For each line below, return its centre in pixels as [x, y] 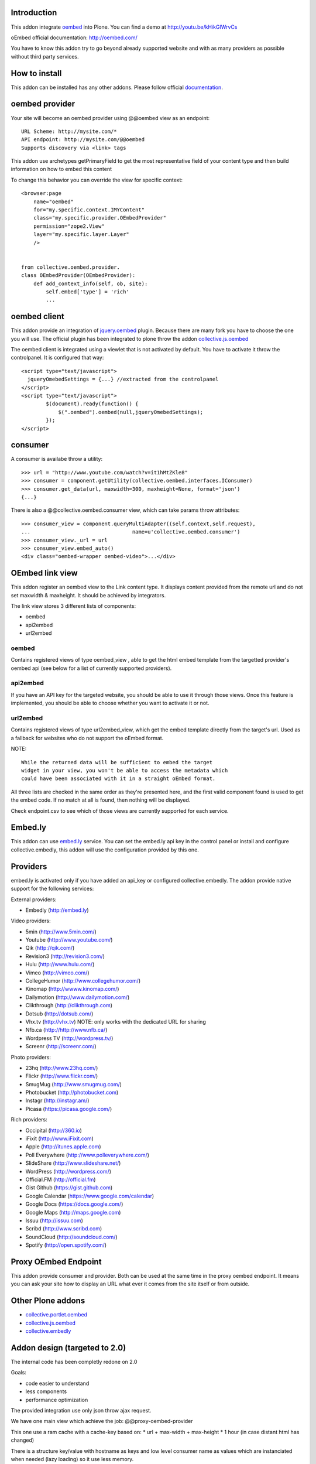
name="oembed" [54, 201]
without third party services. [45, 56]
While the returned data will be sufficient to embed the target [117, 762]
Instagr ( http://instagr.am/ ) [57, 1100]
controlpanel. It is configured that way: [57, 358]
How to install [36, 73]
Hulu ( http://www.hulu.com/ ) [60, 964]
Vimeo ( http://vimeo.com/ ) [57, 973]
